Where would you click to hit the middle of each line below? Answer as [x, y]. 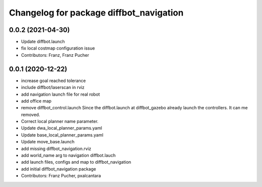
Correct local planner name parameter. [60, 121]
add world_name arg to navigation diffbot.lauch [68, 155]
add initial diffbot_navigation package [59, 169]
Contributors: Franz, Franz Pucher [55, 55]
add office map [36, 101]
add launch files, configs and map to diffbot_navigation [76, 162]
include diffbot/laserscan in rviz [53, 87]
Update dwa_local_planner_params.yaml [62, 128]
